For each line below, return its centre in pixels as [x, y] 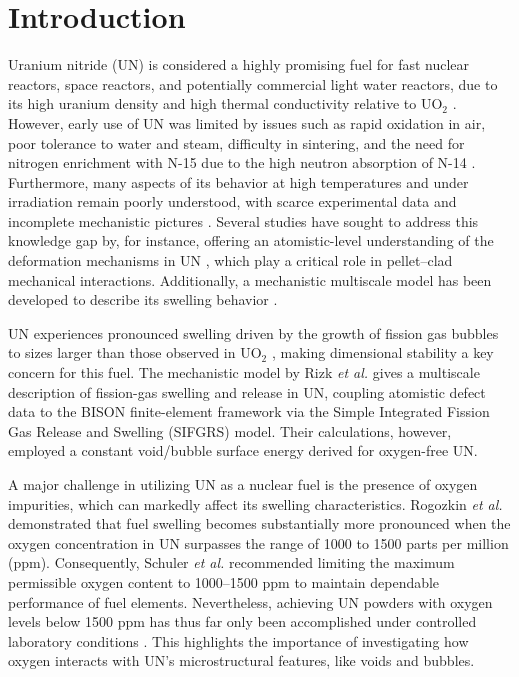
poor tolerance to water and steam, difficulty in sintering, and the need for [236, 142]
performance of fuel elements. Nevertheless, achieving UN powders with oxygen [250, 601]
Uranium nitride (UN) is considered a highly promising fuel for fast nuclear [239, 64]
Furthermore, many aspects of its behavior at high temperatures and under [238, 181]
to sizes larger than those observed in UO [135, 352]
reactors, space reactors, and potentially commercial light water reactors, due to [253, 83]
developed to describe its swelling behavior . [143, 299]
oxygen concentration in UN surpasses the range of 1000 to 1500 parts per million [258, 542]
